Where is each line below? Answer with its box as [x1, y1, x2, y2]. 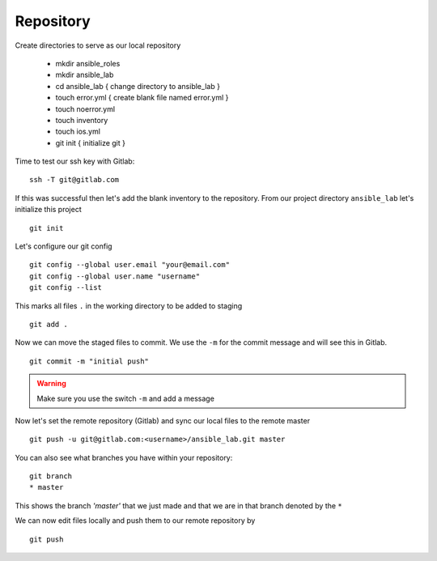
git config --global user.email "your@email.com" [29, 260, 231, 270]
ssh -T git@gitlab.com [29, 175, 120, 185]
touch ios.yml [55, 126, 101, 137]
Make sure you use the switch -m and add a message [36, 393, 214, 403]
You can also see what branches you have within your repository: [15, 453, 233, 462]
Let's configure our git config [15, 241, 112, 251]
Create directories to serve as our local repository [15, 40, 181, 50]
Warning [36, 379, 66, 389]
